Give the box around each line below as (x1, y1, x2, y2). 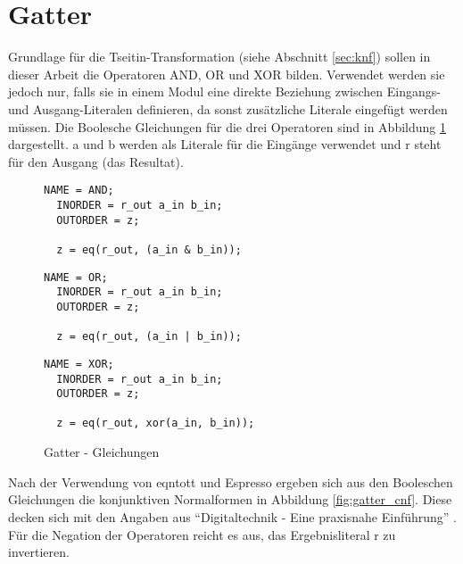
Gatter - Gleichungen (44, 443, 160, 461)
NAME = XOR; (44, 357, 114, 370)
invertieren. (8, 543, 70, 561)
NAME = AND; (44, 184, 114, 197)
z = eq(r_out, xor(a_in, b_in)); (56, 417, 255, 430)
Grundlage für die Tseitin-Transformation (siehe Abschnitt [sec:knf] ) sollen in (8, 47, 431, 66)
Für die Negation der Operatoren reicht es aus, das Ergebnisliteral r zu (8, 525, 396, 543)
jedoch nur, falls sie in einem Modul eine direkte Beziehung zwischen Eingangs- (8, 82, 441, 101)
